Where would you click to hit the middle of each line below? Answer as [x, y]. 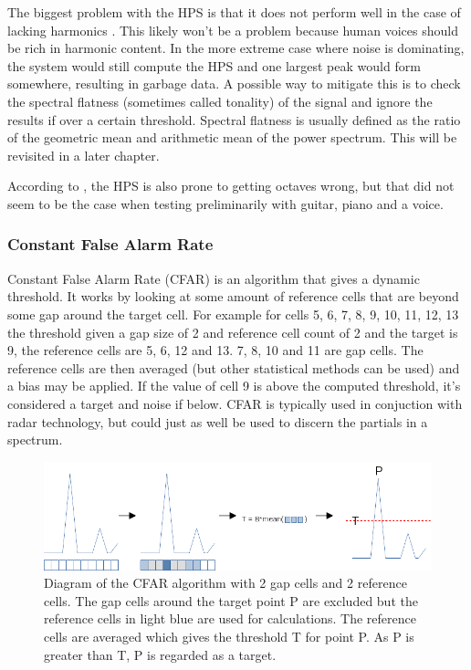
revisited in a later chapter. [84, 155]
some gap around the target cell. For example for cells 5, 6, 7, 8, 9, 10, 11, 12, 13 [233, 314]
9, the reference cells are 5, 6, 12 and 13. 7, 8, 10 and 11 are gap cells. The [215, 350]
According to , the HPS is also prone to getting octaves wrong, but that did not [231, 186]
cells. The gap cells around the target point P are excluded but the [231, 600]
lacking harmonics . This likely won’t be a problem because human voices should [233, 30]
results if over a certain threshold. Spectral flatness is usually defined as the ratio [234, 119]
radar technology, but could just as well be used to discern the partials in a [218, 421]
